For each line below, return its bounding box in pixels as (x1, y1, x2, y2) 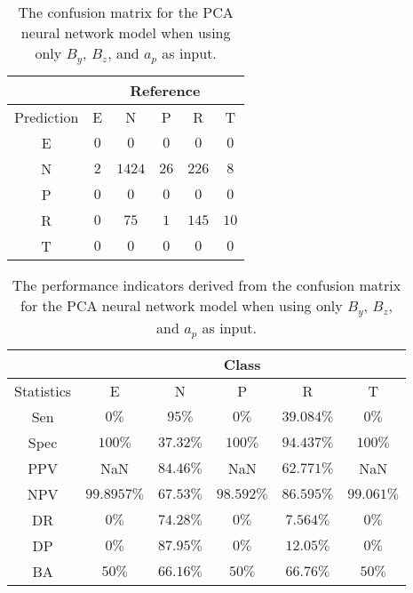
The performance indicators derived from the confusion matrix (12, 274, 401, 295)
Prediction (14, 106, 79, 127)
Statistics (14, 380, 72, 401)
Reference (130, 79, 201, 100)
